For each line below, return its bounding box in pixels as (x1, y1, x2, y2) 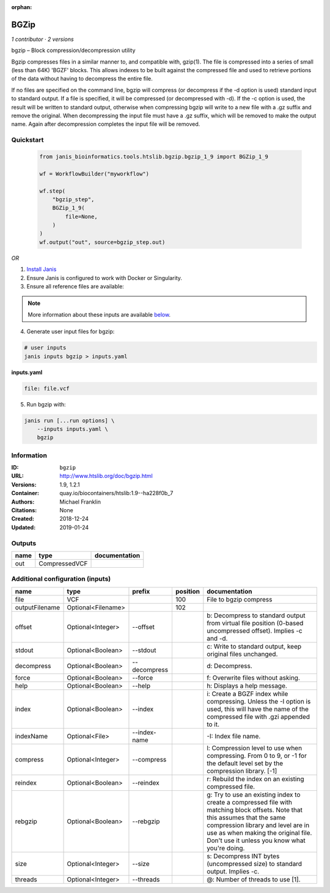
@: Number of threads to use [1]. (207, 875, 301, 883)
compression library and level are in (207, 821, 310, 829)
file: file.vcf (24, 385, 70, 392)
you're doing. (207, 843, 245, 852)
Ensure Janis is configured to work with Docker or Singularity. (26, 274, 183, 281)
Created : (11, 515, 35, 523)
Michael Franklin (59, 498, 101, 505)
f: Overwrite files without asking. (207, 673, 301, 682)
